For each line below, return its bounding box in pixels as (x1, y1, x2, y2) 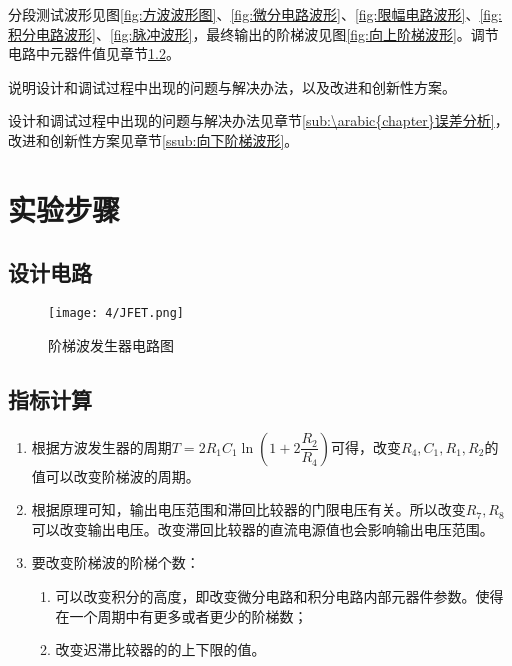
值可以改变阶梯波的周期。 (31, 465, 200, 486)
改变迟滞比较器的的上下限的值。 (55, 639, 266, 660)
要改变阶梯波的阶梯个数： (31, 552, 200, 573)
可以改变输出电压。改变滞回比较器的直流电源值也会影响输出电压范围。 (31, 518, 494, 539)
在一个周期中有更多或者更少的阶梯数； (55, 605, 308, 626)
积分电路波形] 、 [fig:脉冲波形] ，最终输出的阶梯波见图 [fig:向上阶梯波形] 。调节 (8, 23, 499, 44)
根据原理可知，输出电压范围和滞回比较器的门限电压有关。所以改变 (31, 499, 466, 520)
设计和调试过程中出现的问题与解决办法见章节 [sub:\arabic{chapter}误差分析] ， (8, 110, 509, 131)
